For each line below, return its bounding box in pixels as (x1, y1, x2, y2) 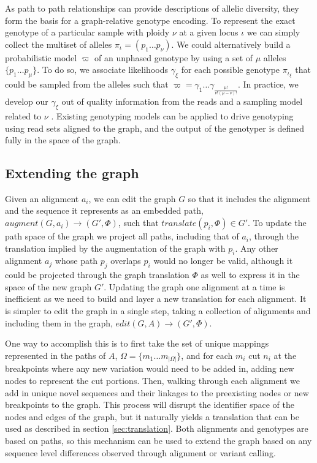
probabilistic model (5, 51, 77, 64)
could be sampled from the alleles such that (5, 78, 169, 91)
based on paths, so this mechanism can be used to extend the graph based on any (5, 434, 312, 446)
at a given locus (179, 26, 239, 39)
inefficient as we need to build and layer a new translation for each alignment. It (5, 292, 307, 305)
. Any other (235, 241, 278, 254)
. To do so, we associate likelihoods (37, 63, 168, 76)
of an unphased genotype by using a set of (94, 51, 253, 64)
